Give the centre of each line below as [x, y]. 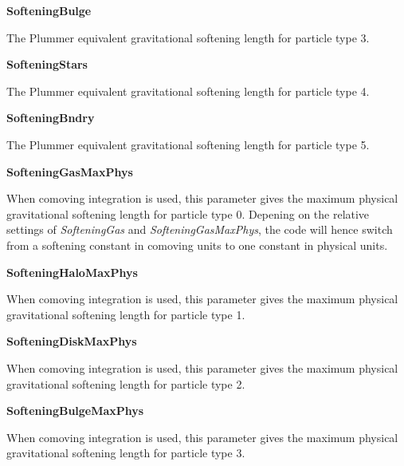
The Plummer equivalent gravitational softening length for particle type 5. [188, 144]
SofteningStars [47, 64]
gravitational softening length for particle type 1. [126, 314]
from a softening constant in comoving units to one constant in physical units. [197, 245]
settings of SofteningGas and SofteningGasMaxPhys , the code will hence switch [200, 229]
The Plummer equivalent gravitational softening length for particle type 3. [188, 37]
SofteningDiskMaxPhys [72, 341]
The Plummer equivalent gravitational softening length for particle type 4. [188, 91]
